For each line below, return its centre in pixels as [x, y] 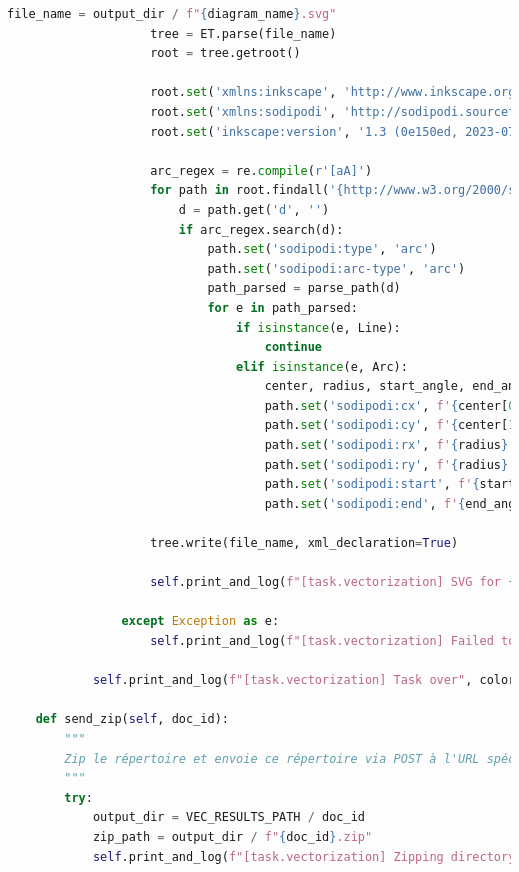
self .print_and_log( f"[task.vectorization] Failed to [333, 641]
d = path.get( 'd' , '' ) [254, 209]
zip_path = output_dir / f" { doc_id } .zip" [232, 836]
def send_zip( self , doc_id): [132, 719]
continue [293, 347]
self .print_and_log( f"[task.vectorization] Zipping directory [304, 856]
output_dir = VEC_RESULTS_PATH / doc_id [228, 817]
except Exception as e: [200, 621]
